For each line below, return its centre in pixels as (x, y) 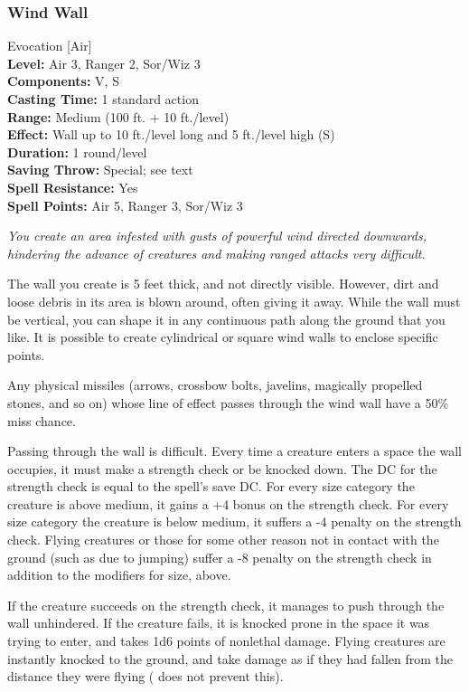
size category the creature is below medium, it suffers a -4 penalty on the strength (234, 521)
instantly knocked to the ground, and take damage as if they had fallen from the (230, 658)
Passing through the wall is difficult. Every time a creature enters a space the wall (234, 451)
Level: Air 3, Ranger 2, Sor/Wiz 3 (104, 63)
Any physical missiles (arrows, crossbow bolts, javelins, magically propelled (215, 385)
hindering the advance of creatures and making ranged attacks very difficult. (216, 253)
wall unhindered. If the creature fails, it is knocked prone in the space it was (219, 623)
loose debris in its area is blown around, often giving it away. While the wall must (234, 301)
